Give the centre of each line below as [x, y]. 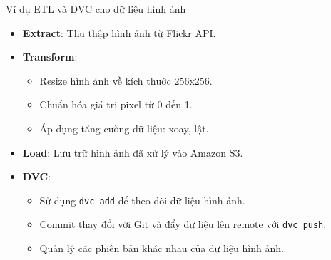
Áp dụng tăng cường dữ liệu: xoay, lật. [124, 128]
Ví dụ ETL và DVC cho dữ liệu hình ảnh [96, 9]
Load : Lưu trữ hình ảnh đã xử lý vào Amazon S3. [133, 152]
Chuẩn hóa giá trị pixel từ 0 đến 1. [116, 104]
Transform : [50, 57]
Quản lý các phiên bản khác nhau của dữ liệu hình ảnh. [162, 248]
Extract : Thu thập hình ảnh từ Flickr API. [119, 32]
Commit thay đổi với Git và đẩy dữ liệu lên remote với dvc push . [183, 224]
